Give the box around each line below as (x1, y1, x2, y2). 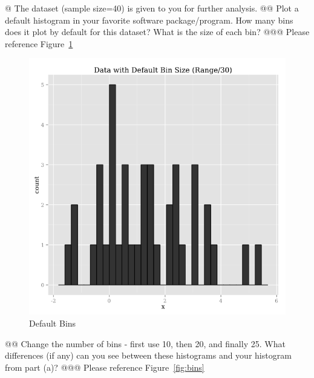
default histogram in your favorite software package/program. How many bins (5, 13, 293, 26)
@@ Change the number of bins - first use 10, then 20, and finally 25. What (5, 337, 286, 350)
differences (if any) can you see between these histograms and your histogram (5, 349, 292, 362)
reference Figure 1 (5, 37, 73, 50)
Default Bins (29, 316, 76, 329)
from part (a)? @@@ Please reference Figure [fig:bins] (5, 360, 204, 373)
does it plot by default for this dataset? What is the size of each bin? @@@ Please (5, 25, 310, 38)
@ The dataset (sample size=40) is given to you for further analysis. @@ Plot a (5, 2, 299, 14)
